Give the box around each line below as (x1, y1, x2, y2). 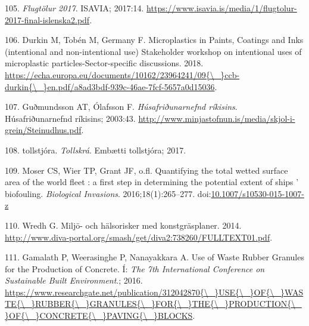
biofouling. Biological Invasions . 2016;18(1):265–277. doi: (5, 187, 211, 199)
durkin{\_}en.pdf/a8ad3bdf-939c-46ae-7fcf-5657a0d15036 (5, 80, 215, 93)
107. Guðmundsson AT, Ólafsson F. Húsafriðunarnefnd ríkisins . (5, 100, 238, 113)
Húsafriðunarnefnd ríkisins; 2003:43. (5, 112, 136, 124)
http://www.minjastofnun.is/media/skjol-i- (138, 112, 295, 124)
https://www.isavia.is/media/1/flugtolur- (146, 2, 297, 14)
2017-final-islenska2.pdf (5, 13, 90, 26)
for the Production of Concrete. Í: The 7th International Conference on (5, 262, 265, 275)
